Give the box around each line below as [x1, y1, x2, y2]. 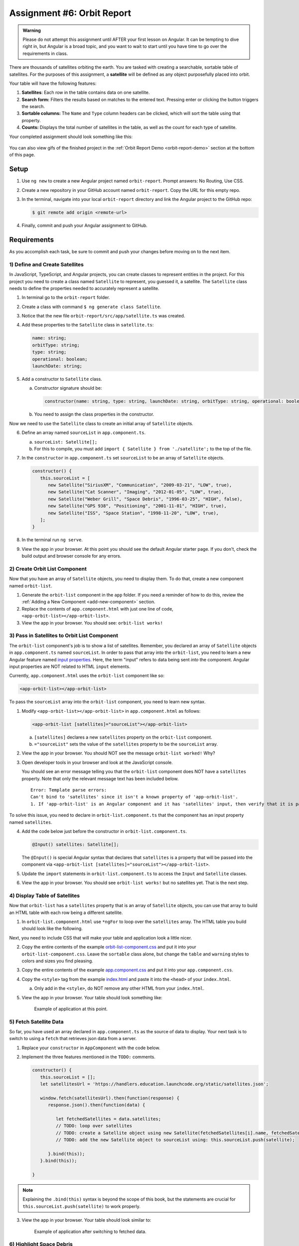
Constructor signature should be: [34, 385, 102, 391]
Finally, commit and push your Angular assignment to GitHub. [21, 222, 148, 229]
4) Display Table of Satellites [9, 892, 80, 899]
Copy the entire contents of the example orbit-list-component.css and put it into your [21, 944, 196, 950]
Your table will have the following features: [9, 80, 97, 86]
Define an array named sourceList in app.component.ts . [21, 430, 146, 436]
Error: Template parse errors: [30, 787, 107, 793]
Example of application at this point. [34, 1006, 108, 1012]
